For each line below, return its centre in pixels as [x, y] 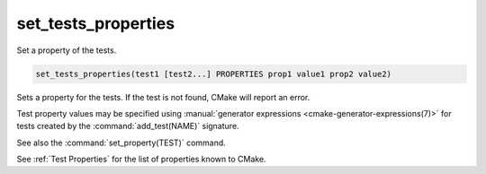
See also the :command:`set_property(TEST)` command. [121, 143]
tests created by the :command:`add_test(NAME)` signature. [128, 126]
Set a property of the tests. [67, 50]
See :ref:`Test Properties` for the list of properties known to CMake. [141, 159]
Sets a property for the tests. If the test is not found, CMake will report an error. [163, 97]
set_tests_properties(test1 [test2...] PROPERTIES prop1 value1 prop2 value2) [213, 74]
